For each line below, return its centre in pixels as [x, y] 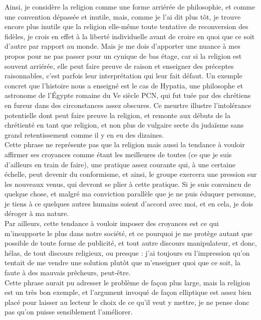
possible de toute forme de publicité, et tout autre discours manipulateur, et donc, [131, 243]
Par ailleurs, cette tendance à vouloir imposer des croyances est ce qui [112, 223]
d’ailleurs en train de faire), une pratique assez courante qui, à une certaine [120, 164]
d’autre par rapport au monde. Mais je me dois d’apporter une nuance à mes [122, 46]
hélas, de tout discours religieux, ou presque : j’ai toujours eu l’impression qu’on [127, 252]
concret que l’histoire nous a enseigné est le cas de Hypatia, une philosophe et [124, 85]
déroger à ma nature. [37, 213]
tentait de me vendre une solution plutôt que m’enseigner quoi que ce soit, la [122, 262]
